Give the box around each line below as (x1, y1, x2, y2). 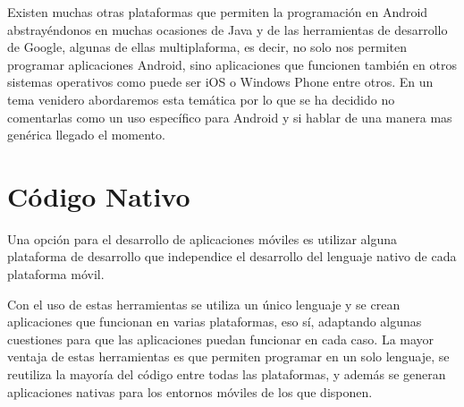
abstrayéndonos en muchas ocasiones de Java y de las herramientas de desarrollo (7, 20, 448, 38)
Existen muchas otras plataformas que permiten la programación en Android (7, 3, 428, 21)
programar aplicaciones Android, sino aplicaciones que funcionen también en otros (7, 55, 457, 73)
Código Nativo (7, 177, 190, 214)
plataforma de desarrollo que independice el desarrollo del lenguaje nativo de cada (7, 247, 457, 266)
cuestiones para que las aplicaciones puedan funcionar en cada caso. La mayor (7, 329, 434, 348)
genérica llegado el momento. (7, 125, 165, 144)
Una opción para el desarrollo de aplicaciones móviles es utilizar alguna (7, 229, 398, 248)
